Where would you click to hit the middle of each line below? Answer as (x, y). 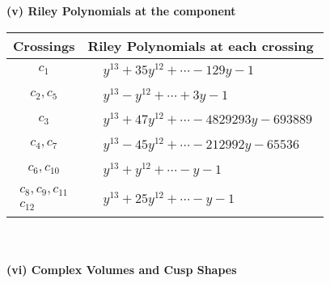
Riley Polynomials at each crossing (201, 45)
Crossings (44, 45)
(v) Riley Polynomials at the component (121, 11)
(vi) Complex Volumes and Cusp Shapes (122, 269)
